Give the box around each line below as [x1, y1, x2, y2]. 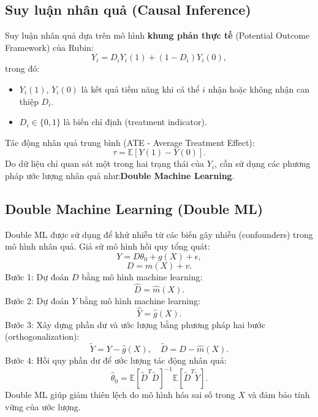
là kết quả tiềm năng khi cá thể [81, 82, 200, 95]
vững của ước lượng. [5, 400, 81, 413]
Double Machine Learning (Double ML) [5, 199, 263, 218]
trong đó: [5, 62, 40, 75]
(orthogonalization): [5, 330, 80, 343]
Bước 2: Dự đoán [5, 294, 69, 307]
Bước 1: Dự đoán [5, 270, 69, 283]
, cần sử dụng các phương [214, 157, 311, 170]
